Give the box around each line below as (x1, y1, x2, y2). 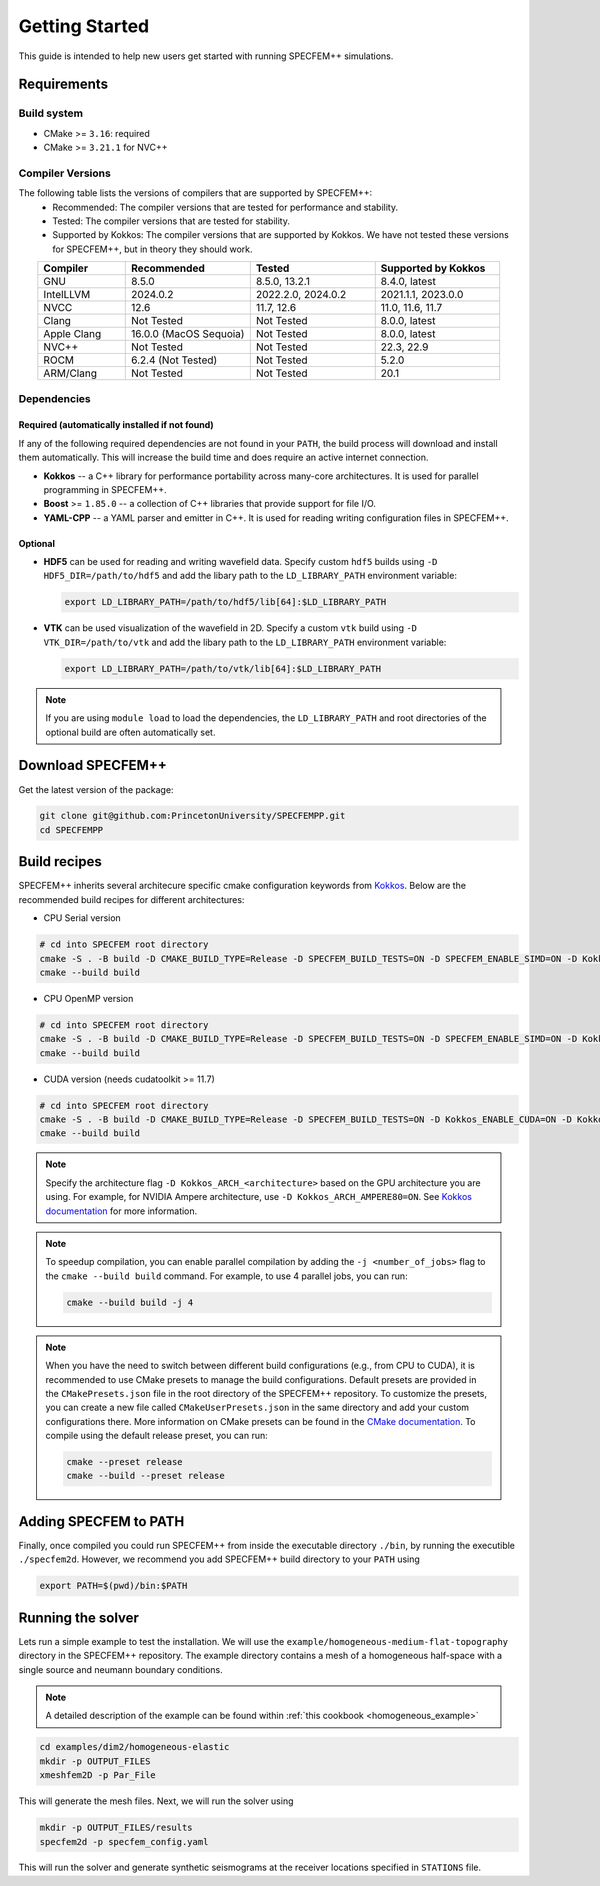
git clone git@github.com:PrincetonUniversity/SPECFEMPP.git (39, 810, 346, 822)
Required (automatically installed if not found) (18, 419, 214, 431)
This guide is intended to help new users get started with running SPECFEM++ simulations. (18, 50, 394, 62)
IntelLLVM (43, 288, 91, 302)
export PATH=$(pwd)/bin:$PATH (39, 1580, 188, 1592)
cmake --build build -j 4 (66, 1296, 194, 1308)
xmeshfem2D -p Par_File (39, 1770, 157, 1781)
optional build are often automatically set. (45, 726, 216, 738)
